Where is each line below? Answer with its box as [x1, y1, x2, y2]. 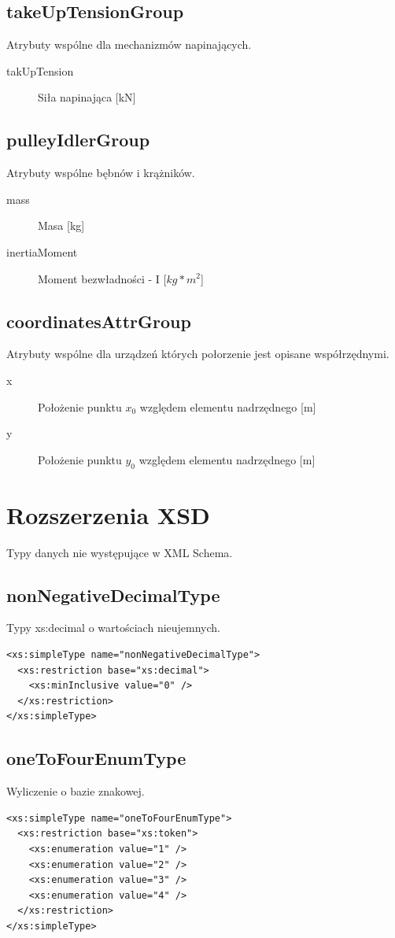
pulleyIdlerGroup [6, 127, 150, 152]
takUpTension [6, 62, 74, 79]
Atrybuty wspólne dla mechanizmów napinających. [6, 36, 252, 53]
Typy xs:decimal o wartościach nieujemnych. [6, 619, 221, 636]
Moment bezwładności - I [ [38, 270, 167, 286]
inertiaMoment [6, 243, 78, 260]
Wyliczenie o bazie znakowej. [6, 783, 145, 800]
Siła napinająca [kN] [38, 89, 136, 105]
